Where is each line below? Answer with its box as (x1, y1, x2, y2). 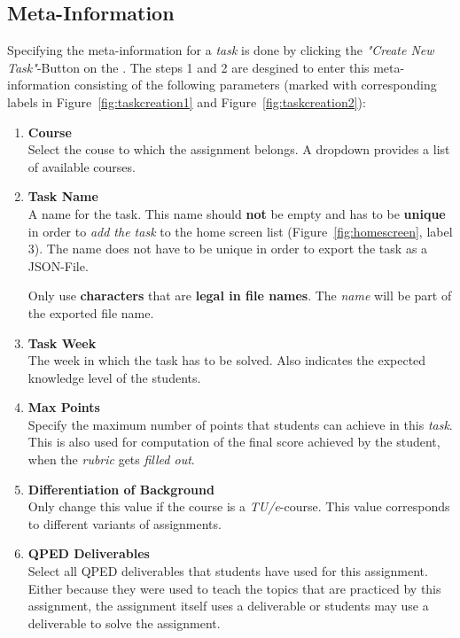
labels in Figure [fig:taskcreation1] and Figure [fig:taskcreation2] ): (7, 92, 366, 111)
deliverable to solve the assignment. (27, 613, 221, 632)
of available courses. (27, 157, 136, 175)
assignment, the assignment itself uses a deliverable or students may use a (27, 596, 429, 615)
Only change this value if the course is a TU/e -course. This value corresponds (27, 497, 450, 516)
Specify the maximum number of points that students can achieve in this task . (27, 415, 453, 433)
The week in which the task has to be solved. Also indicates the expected (27, 351, 426, 370)
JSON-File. (27, 256, 89, 275)
